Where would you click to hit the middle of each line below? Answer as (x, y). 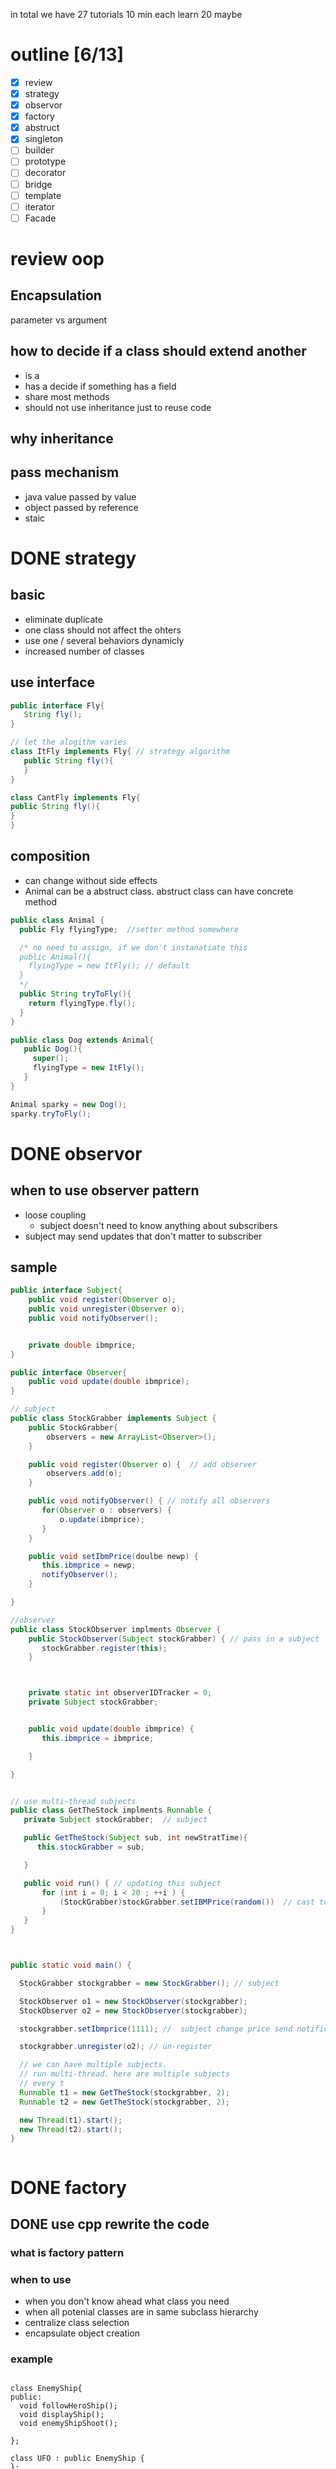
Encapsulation (56, 295)
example (31, 2359)
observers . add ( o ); (84, 1474)
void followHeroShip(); (68, 2406)
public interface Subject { (66, 1290)
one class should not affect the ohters (103, 630)
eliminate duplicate (63, 619)
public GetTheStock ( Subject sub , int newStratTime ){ (135, 1838)
